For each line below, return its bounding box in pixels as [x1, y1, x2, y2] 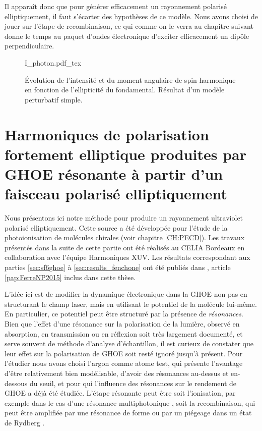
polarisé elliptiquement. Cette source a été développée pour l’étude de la [5, 222, 228, 233]
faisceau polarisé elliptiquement [5, 183, 227, 204]
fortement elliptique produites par [5, 143, 246, 164]
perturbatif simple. [25, 94, 83, 104]
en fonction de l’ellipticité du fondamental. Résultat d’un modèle [25, 84, 225, 95]
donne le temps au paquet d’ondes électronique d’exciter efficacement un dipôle [5, 30, 249, 41]
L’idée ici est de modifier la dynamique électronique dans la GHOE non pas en [5, 289, 247, 299]
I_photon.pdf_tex [25, 57, 82, 68]
